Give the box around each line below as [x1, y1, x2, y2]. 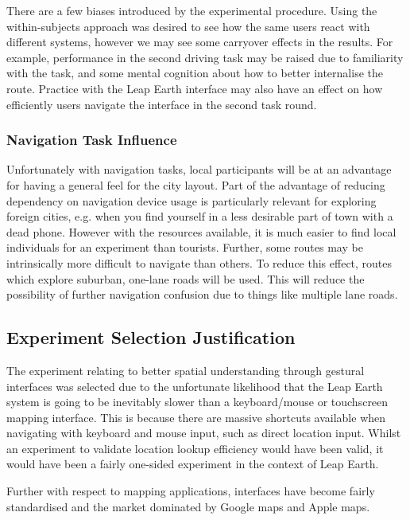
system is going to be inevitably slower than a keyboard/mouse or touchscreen [6, 393, 389, 410]
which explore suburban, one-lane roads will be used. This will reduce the [6, 270, 365, 287]
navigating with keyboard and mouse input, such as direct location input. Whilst [6, 424, 401, 441]
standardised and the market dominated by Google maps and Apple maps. [6, 498, 370, 514]
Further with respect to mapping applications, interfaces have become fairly [6, 483, 375, 499]
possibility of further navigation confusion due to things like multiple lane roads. [6, 286, 398, 303]
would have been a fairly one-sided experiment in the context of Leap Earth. [6, 455, 379, 472]
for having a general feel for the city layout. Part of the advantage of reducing [6, 176, 385, 193]
